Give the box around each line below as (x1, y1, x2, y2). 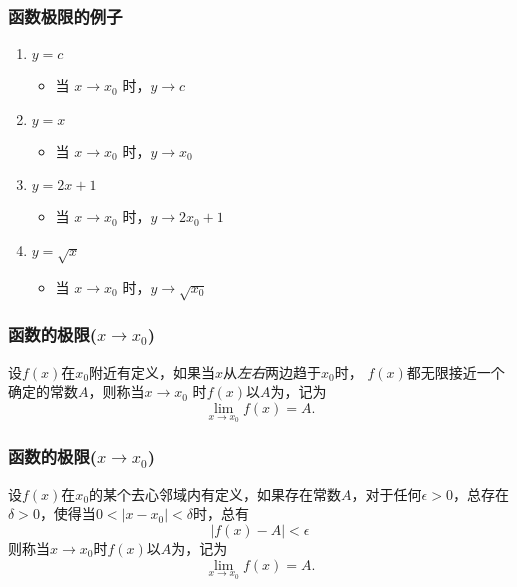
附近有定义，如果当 (89, 361, 216, 382)
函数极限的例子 (8, 3, 123, 28)
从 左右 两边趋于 (223, 361, 322, 382)
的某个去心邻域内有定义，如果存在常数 (89, 483, 342, 504)
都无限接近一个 (406, 361, 505, 382)
